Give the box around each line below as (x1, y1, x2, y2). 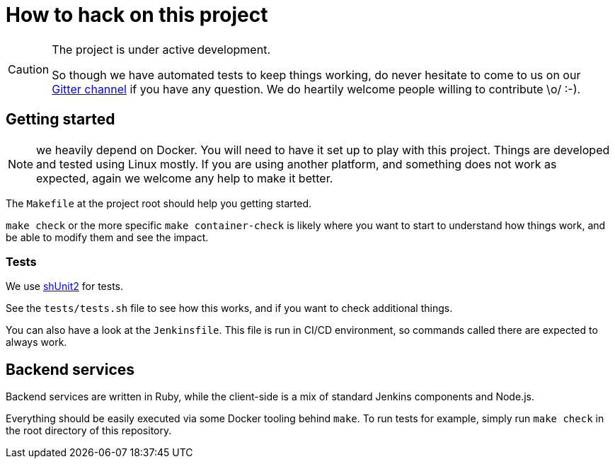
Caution (8, 62, 50, 76)
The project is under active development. (52, 42, 270, 57)
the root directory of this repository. (6, 424, 172, 437)
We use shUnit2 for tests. (6, 280, 124, 293)
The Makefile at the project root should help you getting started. (6, 197, 312, 209)
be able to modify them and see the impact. (6, 231, 209, 243)
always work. (6, 336, 67, 349)
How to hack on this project (6, 3, 268, 27)
